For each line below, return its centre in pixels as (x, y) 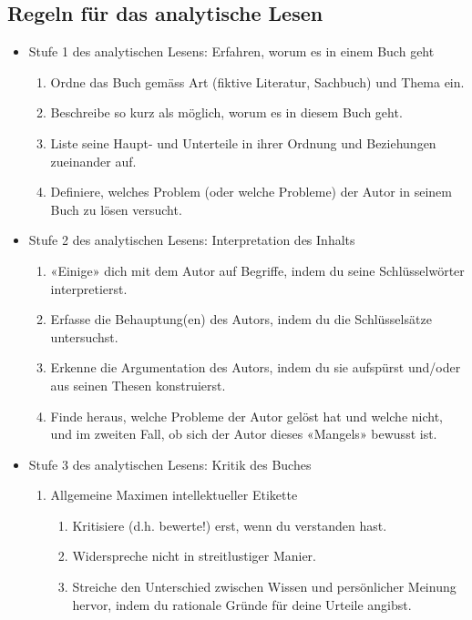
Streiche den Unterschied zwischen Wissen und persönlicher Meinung (264, 587)
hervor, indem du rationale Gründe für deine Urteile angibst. (242, 604)
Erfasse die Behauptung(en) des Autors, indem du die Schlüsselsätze (241, 319)
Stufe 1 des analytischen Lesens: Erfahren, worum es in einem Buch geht (231, 51)
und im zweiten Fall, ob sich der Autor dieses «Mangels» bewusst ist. (244, 434)
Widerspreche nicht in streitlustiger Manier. (194, 556)
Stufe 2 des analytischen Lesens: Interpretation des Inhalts (192, 240)
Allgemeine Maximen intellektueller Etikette (174, 495)
